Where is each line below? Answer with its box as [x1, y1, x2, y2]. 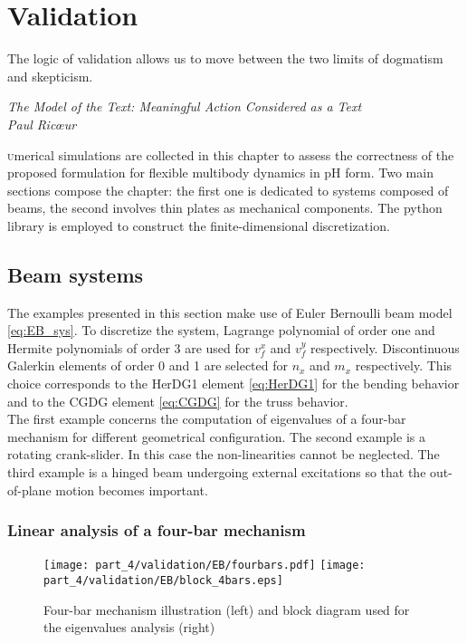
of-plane [7, 480, 52, 499]
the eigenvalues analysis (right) [43, 618, 215, 637]
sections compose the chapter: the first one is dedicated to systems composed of [7, 180, 449, 199]
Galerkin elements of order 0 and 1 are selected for [7, 356, 288, 375]
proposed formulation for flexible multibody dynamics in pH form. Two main [7, 163, 434, 182]
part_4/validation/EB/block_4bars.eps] [43, 574, 283, 588]
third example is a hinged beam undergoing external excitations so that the [7, 463, 426, 482]
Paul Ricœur [7, 114, 77, 133]
